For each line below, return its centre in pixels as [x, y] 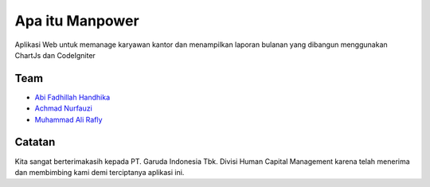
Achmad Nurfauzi [64, 108]
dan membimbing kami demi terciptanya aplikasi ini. [100, 172]
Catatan [35, 142]
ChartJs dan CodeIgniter [55, 55]
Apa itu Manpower [77, 21]
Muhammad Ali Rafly [68, 119]
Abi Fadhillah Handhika [72, 97]
